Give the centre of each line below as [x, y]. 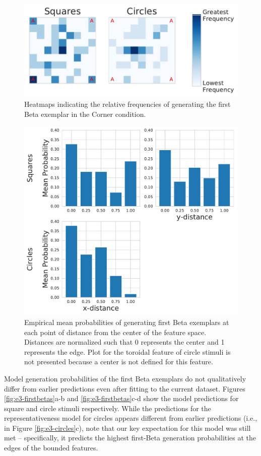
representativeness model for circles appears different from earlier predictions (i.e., [131, 418]
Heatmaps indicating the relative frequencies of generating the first [127, 104]
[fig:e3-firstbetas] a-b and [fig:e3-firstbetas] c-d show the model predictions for [121, 398]
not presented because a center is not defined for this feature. [119, 362]
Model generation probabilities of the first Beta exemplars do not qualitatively [125, 378]
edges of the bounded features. [51, 448]
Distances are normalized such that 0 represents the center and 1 [124, 342]
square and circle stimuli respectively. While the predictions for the [108, 408]
